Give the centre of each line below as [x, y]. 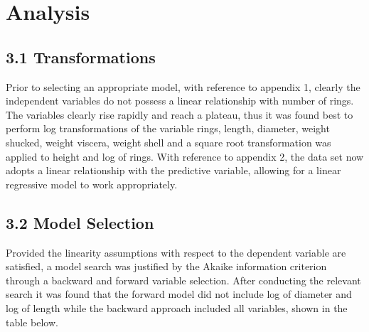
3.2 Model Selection [80, 222]
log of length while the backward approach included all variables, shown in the [177, 307]
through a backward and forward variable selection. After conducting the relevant [183, 280]
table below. [32, 322]
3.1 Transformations [81, 57]
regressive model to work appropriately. [92, 184]
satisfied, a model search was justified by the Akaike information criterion [166, 266]
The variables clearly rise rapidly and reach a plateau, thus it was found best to [180, 114]
